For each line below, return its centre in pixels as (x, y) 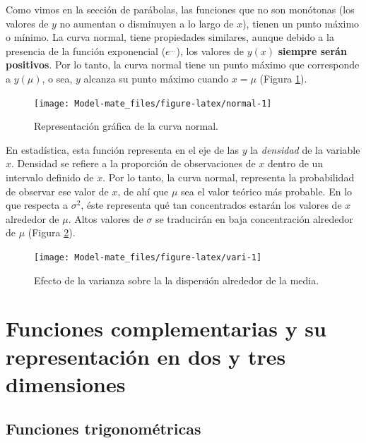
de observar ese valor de (57, 191)
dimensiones (66, 383)
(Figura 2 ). (52, 232)
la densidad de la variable (305, 149)
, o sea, (57, 78)
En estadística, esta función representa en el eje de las (123, 149)
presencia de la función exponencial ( (86, 50)
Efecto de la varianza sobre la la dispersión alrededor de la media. (177, 280)
